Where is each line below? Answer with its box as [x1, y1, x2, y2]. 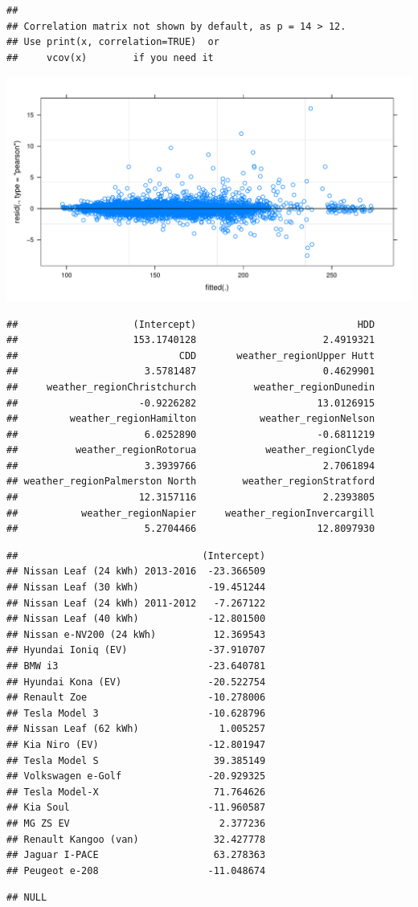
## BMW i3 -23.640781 [6, 660, 266, 672]
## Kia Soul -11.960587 [6, 802, 266, 814]
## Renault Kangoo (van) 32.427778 [6, 833, 266, 845]
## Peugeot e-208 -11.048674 [6, 864, 266, 876]
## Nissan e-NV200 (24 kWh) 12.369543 [6, 628, 266, 640]
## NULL [6, 892, 47, 904]
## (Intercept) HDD [6, 318, 375, 330]
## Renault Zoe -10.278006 [6, 692, 266, 704]
